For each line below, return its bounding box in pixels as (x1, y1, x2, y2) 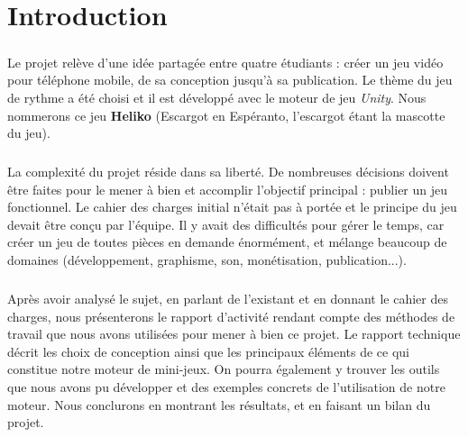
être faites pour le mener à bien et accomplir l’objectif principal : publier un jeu (7, 179, 448, 198)
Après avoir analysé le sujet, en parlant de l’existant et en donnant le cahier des (7, 289, 448, 308)
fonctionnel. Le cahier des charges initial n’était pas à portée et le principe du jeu (7, 197, 457, 216)
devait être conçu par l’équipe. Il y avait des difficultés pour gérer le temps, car (7, 214, 445, 233)
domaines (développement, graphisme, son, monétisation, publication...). (7, 250, 407, 269)
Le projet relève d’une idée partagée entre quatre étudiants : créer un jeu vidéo (7, 52, 444, 71)
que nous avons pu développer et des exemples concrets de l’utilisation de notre (7, 378, 445, 396)
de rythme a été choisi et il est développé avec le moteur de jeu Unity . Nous (7, 87, 427, 106)
